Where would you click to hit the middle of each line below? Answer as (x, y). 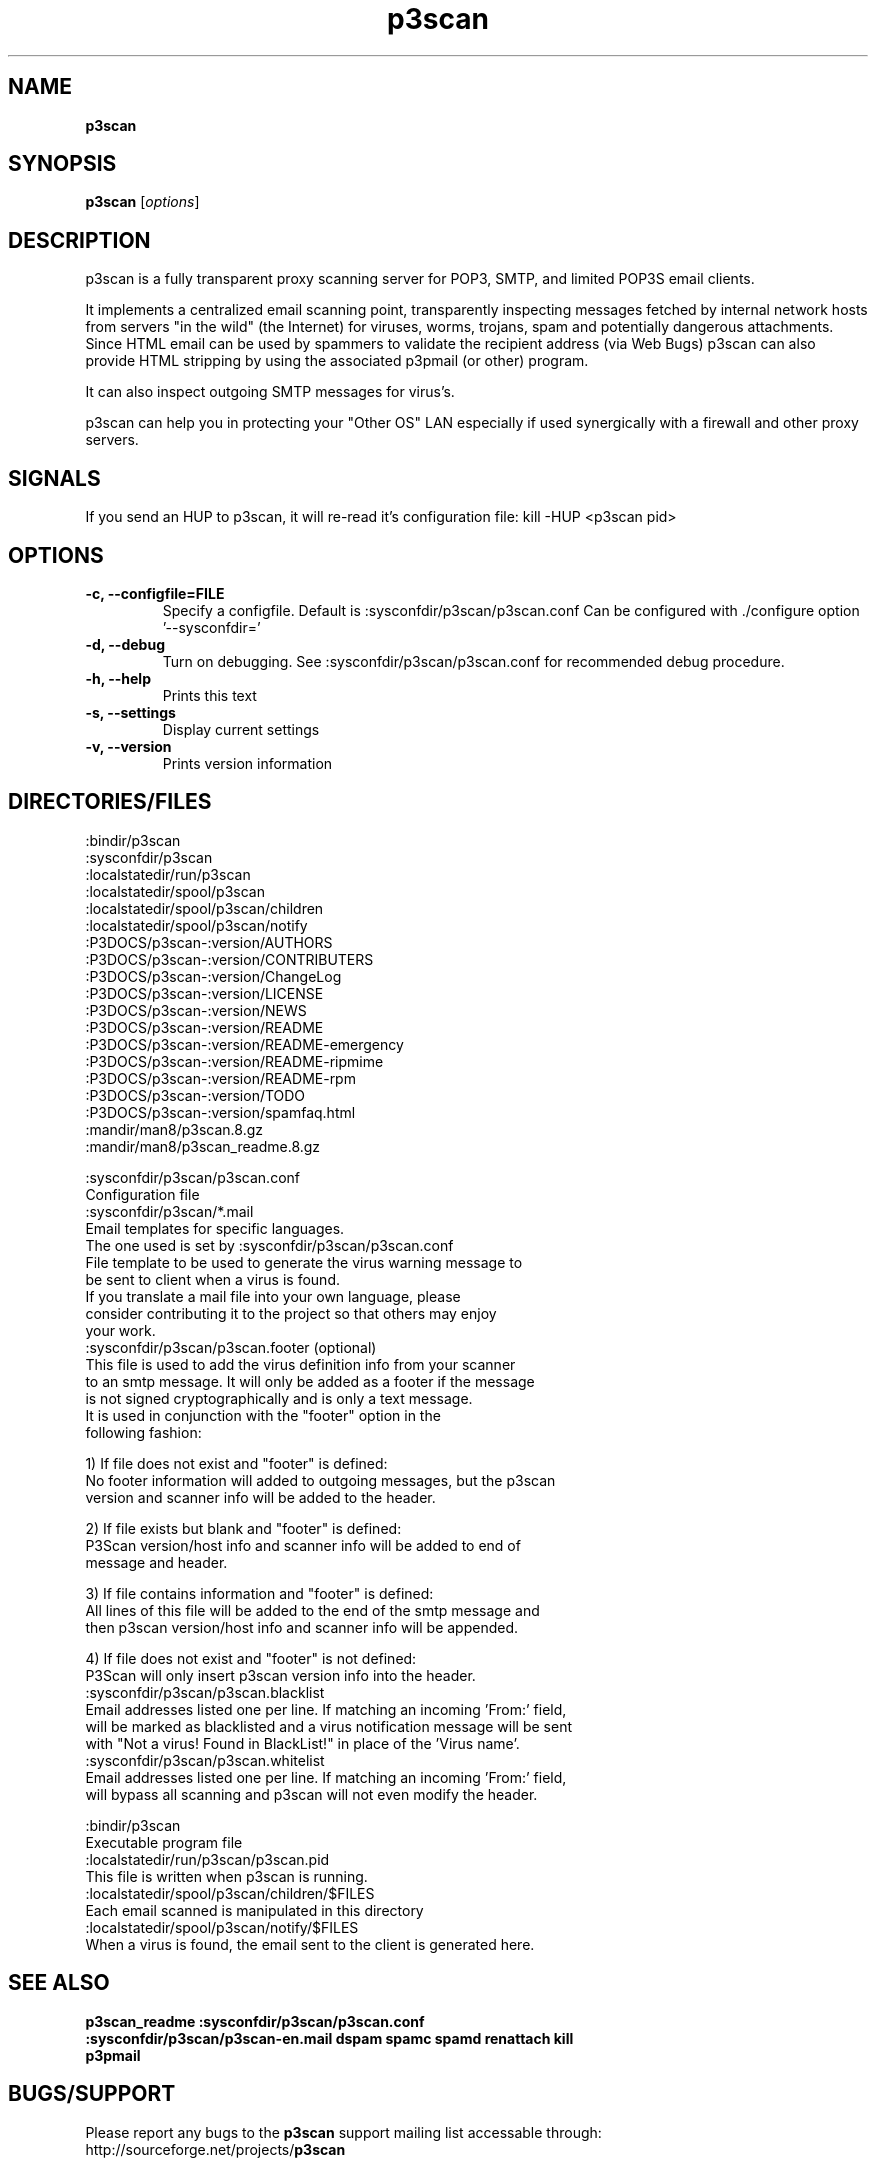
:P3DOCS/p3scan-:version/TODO (195, 1095)
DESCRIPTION (79, 240)
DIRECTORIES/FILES (110, 802)
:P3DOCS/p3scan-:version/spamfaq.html (220, 1112)
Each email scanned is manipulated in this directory (254, 1910)
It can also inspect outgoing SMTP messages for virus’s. (270, 392)
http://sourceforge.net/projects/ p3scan (215, 2149)
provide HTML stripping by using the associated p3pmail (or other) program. (337, 361)
